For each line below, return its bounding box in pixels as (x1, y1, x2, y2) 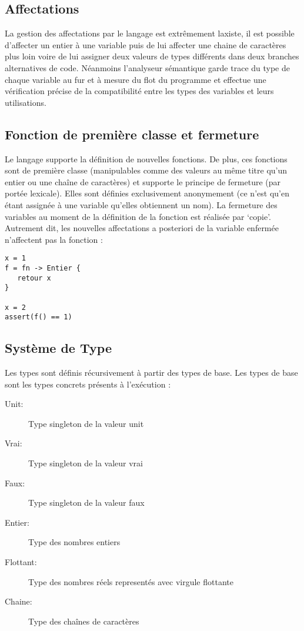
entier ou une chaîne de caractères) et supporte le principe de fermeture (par (5, 175, 281, 188)
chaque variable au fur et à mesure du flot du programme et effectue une (5, 73, 266, 85)
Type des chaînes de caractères (28, 615, 139, 627)
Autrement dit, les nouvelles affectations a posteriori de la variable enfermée (5, 222, 279, 234)
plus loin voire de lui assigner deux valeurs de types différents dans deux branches (5, 50, 299, 62)
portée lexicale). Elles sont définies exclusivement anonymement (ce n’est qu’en (5, 187, 289, 199)
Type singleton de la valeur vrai (28, 457, 143, 469)
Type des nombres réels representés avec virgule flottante (28, 575, 233, 587)
